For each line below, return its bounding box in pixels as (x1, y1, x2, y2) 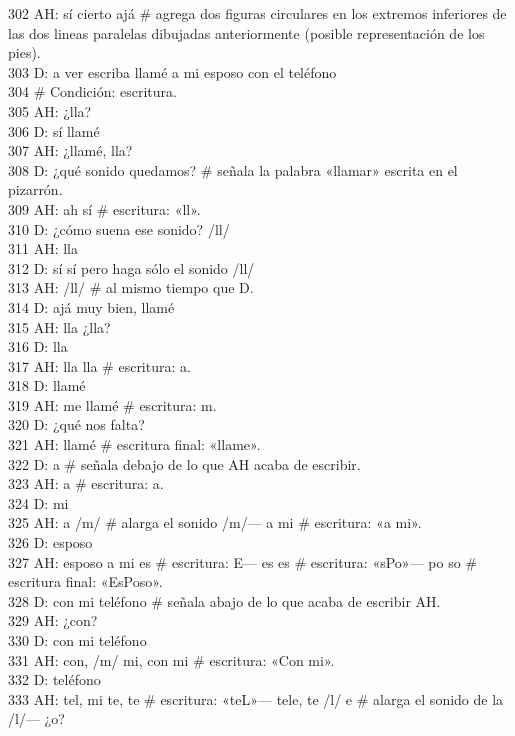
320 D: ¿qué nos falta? (8, 414, 145, 435)
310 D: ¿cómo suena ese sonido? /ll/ (8, 218, 230, 239)
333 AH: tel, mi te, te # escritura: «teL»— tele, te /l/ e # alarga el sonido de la (8, 688, 504, 709)
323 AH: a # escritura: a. (8, 473, 164, 494)
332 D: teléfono (8, 669, 101, 690)
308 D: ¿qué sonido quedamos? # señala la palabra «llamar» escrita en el (8, 159, 458, 180)
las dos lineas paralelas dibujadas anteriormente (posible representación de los (8, 22, 485, 43)
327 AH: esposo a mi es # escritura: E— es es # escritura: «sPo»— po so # (8, 551, 477, 572)
